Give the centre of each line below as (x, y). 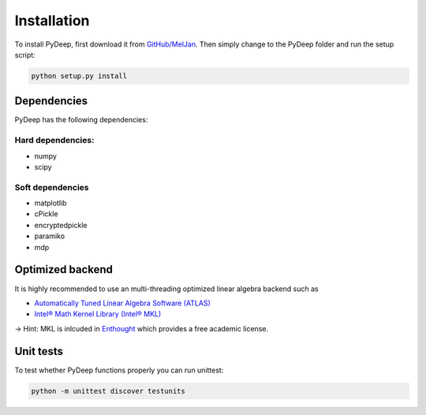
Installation (52, 21)
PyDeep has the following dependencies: (81, 120)
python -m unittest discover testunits (108, 391)
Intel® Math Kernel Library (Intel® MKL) (98, 314)
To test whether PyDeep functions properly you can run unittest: (119, 370)
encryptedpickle (61, 225)
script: (25, 54)
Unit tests (39, 351)
